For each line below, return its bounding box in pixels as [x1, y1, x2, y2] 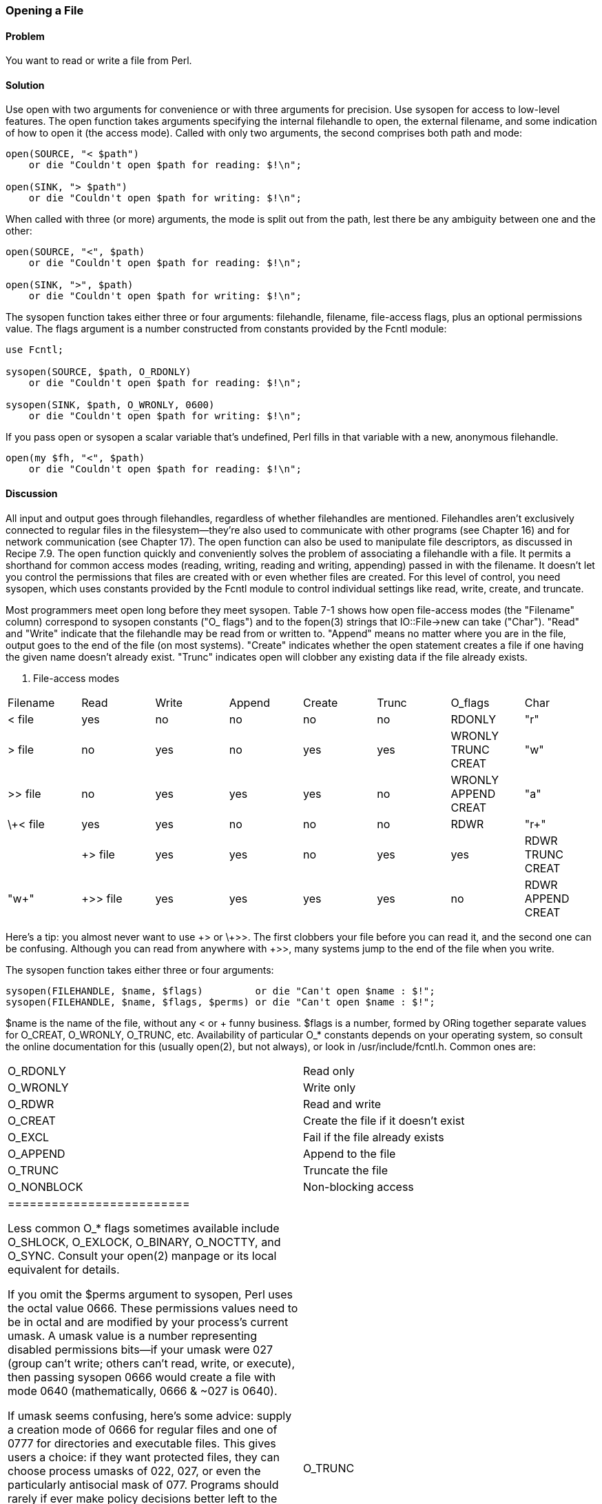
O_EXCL [8, 1130, 50, 1144]
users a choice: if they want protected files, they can [8, 1450, 280, 1464]
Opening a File [6, 3, 84, 17]
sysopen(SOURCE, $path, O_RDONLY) [6, 366, 191, 378]
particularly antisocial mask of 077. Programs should [8, 1477, 279, 1492]
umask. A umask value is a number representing [8, 1328, 258, 1343]
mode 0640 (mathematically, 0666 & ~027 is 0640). [8, 1383, 278, 1398]
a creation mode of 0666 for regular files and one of [8, 1422, 278, 1436]
